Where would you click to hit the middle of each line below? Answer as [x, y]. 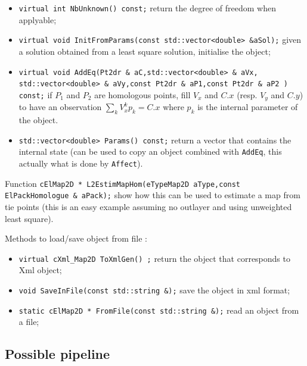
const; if [35, 94]
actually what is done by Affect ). [81, 163]
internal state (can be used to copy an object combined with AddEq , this [150, 151]
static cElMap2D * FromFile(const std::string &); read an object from [159, 310]
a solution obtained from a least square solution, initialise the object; [145, 51]
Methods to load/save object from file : [76, 238]
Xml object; [40, 270]
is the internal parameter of [248, 107]
